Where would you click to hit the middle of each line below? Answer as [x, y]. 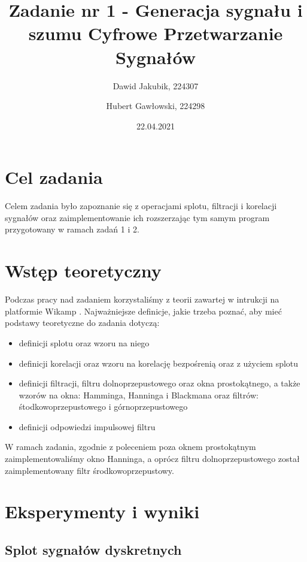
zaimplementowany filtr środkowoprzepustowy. [89, 470]
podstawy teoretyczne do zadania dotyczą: [82, 323]
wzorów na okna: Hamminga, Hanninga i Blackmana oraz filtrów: [139, 395]
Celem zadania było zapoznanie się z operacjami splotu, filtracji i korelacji [141, 206]
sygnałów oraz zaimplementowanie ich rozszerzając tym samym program [137, 217]
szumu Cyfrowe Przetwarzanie [156, 33]
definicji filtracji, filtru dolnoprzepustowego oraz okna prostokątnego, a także [159, 383]
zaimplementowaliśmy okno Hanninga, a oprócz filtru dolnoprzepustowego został [152, 459]
